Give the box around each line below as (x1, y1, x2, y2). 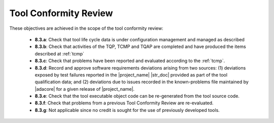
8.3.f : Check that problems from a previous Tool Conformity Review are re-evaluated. (35, 100, 214, 106)
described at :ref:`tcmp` (35, 50, 85, 56)
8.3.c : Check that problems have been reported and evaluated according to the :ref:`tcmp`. (35, 58, 225, 64)
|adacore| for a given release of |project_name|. (35, 86, 134, 92)
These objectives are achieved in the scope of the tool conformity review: (9, 25, 163, 31)
